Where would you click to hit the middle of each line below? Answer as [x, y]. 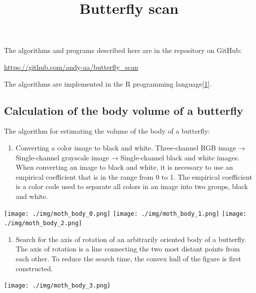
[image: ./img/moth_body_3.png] [57, 286]
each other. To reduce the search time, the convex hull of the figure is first [128, 259]
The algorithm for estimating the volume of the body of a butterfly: [107, 131]
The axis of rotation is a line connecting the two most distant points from [128, 249]
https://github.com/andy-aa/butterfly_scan [71, 67]
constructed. [34, 268]
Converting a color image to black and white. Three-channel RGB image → [130, 147]
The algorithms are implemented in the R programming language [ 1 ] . [108, 83]
